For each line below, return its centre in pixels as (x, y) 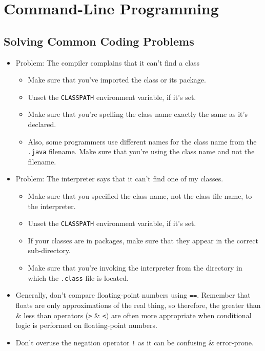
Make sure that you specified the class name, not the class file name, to (140, 196)
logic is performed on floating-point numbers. (86, 325)
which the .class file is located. (78, 277)
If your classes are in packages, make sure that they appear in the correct (143, 240)
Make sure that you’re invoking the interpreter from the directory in (135, 268)
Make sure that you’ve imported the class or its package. (117, 80)
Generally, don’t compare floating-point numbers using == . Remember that (133, 295)
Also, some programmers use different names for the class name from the (142, 141)
